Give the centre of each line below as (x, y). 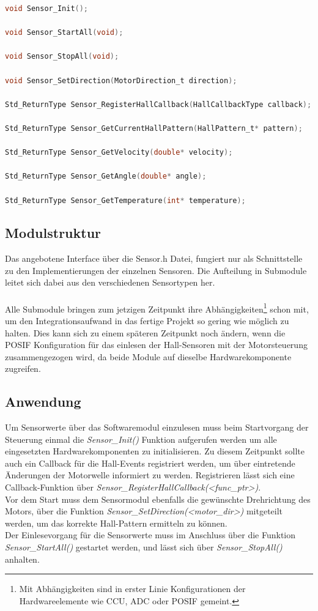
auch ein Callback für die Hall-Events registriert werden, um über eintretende (150, 463)
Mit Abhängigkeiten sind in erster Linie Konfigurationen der (132, 589)
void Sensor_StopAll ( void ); (62, 57)
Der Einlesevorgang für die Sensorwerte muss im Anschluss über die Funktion (150, 535)
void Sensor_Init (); (47, 9)
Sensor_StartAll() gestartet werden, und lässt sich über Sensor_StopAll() (144, 547)
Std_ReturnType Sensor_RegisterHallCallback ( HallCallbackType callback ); (158, 104)
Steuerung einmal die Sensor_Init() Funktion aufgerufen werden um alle (141, 439)
